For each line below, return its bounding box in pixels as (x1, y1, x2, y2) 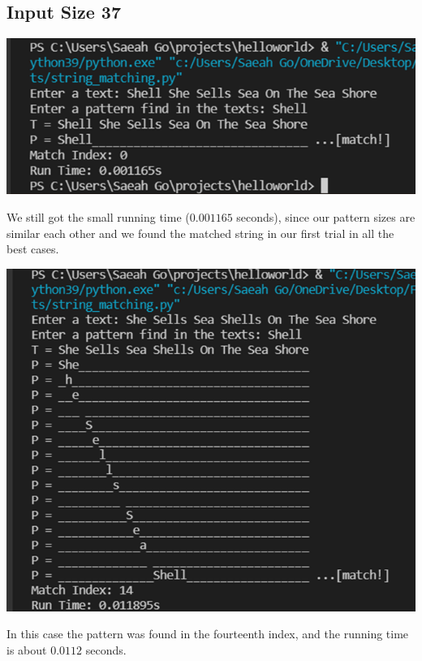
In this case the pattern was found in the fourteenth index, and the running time (6, 625, 409, 642)
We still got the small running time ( (6, 208, 190, 225)
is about (6, 641, 47, 658)
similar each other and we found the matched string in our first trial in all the (6, 224, 394, 241)
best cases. (6, 240, 59, 257)
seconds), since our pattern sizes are (236, 208, 416, 225)
